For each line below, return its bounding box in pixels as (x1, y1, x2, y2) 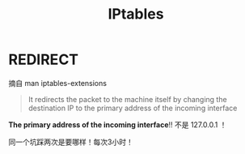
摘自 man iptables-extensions (8, 78, 108, 88)
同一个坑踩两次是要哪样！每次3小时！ (8, 137, 133, 147)
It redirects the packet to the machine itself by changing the (27, 94, 228, 104)
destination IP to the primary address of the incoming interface (27, 103, 238, 113)
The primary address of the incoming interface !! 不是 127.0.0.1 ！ (8, 119, 227, 130)
